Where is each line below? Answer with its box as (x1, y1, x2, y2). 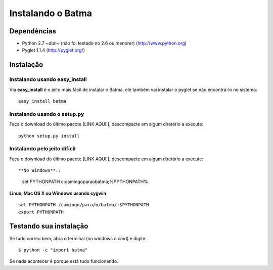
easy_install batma (18, 99, 67, 104)
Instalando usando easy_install (9, 76, 87, 83)
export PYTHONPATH (18, 209, 64, 215)
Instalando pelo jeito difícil (9, 145, 76, 152)
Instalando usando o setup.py (9, 110, 84, 117)
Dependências (9, 27, 57, 35)
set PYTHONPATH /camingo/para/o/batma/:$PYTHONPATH (18, 202, 149, 208)
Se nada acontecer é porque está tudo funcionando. (9, 258, 118, 264)
